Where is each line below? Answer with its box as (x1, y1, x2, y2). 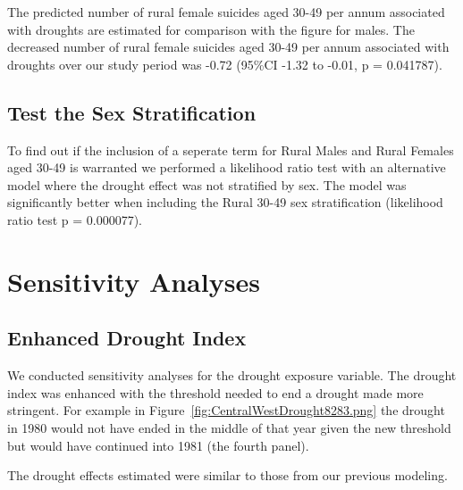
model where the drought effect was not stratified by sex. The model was (7, 175, 407, 194)
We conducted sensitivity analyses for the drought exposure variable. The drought (7, 366, 457, 385)
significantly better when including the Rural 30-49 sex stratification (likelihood (7, 193, 443, 212)
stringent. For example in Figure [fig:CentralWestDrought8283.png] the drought (7, 401, 445, 419)
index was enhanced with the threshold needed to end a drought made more (7, 383, 424, 402)
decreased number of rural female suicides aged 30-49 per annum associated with (7, 37, 450, 56)
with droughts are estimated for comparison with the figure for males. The (7, 20, 415, 38)
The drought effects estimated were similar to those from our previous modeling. (7, 466, 448, 485)
